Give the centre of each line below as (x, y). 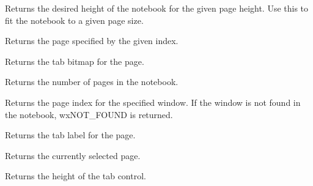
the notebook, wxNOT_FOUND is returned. (89, 114)
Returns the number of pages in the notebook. (92, 82)
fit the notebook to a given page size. (74, 20)
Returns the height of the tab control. (75, 176)
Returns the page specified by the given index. (92, 41)
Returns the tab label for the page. (70, 135)
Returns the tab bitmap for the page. (75, 61)
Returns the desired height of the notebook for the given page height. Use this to (157, 8)
